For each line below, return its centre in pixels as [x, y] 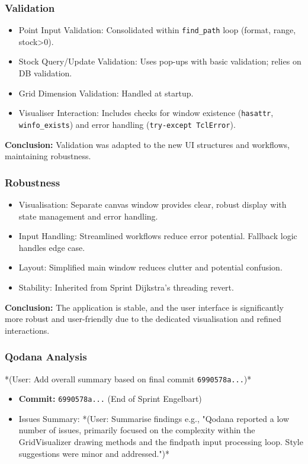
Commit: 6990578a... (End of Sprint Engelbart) [110, 399]
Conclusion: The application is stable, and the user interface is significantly [144, 307]
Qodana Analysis [46, 357]
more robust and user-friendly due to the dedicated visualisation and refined [143, 319]
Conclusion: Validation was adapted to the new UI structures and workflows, [147, 144]
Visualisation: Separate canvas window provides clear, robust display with [153, 204]
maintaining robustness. [48, 156]
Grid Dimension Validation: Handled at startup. [106, 93]
